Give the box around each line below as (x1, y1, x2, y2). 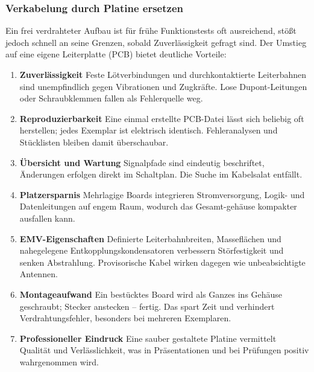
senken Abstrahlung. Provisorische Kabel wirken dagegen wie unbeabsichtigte (19, 255, 306, 268)
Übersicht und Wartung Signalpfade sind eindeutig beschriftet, (19, 156, 265, 168)
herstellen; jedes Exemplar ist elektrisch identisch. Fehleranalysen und (19, 124, 278, 136)
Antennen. (19, 268, 58, 280)
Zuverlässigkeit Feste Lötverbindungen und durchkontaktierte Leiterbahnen (19, 68, 307, 80)
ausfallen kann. (19, 211, 75, 224)
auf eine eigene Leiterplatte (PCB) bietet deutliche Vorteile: (5, 48, 227, 60)
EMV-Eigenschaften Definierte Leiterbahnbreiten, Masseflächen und (19, 232, 281, 245)
